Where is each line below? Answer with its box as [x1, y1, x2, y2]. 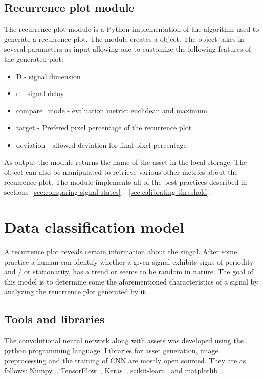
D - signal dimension [16, 70, 81, 81]
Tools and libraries [4, 311, 105, 327]
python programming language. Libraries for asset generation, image [4, 345, 218, 356]
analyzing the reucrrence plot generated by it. [4, 286, 147, 297]
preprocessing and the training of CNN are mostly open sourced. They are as [4, 355, 246, 366]
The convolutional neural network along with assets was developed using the [4, 335, 244, 346]
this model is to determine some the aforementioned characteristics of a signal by [4, 276, 258, 287]
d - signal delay [16, 88, 64, 99]
